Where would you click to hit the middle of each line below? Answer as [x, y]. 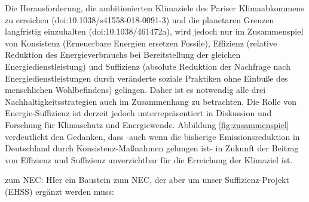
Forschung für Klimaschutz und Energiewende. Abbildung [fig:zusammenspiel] [147, 124]
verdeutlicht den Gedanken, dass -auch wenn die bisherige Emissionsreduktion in [152, 136]
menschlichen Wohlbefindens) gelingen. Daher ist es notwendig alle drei [135, 90]
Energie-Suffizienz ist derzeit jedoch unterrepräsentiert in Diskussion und [138, 113]
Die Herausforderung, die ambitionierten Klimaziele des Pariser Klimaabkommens [154, 8]
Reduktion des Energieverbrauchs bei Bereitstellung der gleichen [123, 55]
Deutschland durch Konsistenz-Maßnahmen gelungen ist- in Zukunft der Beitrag [152, 148]
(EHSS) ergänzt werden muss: [59, 191]
